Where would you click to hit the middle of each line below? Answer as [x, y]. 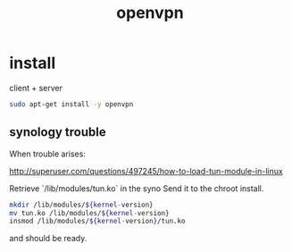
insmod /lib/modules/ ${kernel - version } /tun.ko [97, 222]
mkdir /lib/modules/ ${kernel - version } [81, 205]
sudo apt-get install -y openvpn [71, 104]
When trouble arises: [48, 154]
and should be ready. [48, 239]
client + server [36, 88]
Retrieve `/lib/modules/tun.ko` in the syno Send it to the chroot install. [137, 188]
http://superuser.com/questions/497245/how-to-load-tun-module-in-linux [146, 171]
